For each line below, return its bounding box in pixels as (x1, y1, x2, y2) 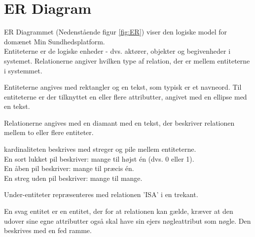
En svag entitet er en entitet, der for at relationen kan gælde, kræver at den (4, 206, 233, 216)
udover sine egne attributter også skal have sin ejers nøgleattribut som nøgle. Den (4, 215, 251, 226)
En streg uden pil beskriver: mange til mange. (4, 172, 143, 183)
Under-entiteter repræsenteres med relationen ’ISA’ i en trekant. (4, 189, 198, 200)
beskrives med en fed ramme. (4, 225, 92, 236)
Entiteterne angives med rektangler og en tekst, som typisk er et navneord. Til (4, 82, 242, 92)
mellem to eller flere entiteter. (4, 127, 94, 137)
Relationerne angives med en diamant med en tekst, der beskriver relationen (4, 117, 235, 128)
